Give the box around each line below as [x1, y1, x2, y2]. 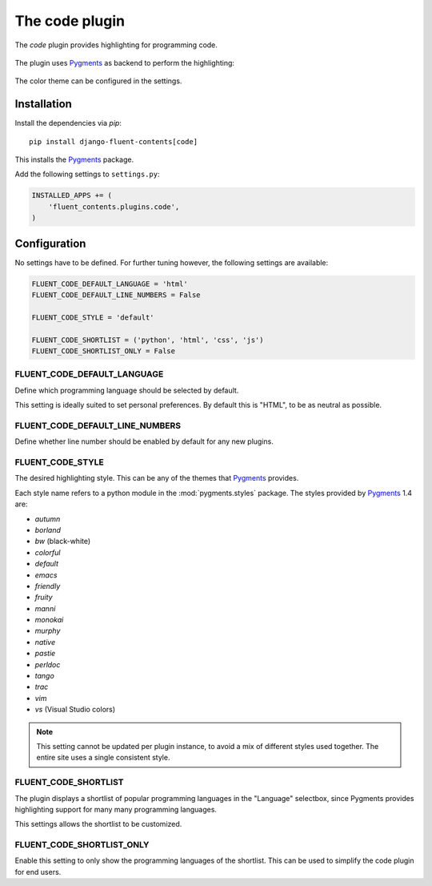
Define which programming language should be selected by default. [14, 385, 239, 395]
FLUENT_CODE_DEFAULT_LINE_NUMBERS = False [31, 291, 201, 300]
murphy [34, 626, 61, 636]
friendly [34, 581, 61, 590]
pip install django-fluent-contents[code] [29, 137, 198, 146]
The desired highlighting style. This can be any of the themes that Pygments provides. [14, 473, 299, 483]
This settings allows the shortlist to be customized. [14, 820, 182, 829]
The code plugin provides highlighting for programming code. [14, 40, 218, 50]
